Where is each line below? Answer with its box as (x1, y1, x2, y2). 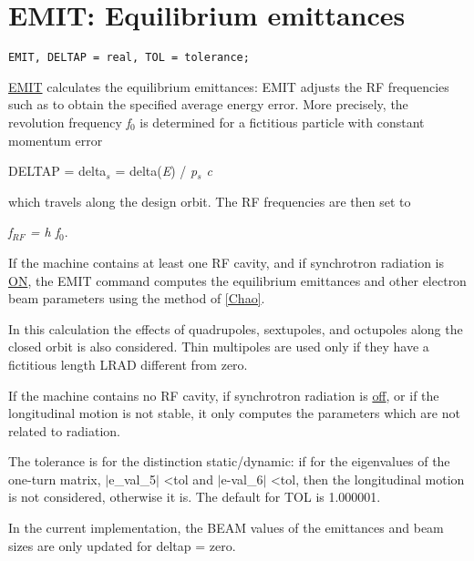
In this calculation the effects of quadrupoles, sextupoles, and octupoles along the (8, 319, 463, 338)
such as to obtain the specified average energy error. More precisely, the (8, 95, 408, 114)
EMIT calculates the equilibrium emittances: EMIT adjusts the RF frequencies (8, 76, 449, 96)
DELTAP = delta (8, 161, 107, 180)
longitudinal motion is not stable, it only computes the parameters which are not (8, 403, 460, 423)
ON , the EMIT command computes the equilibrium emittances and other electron (8, 270, 467, 290)
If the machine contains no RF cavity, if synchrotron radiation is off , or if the (8, 385, 439, 404)
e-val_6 (221, 469, 263, 488)
